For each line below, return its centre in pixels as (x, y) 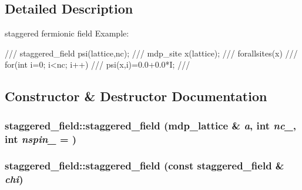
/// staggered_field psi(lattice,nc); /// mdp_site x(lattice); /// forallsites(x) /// (151, 53)
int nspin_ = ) (41, 139)
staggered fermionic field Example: (67, 33)
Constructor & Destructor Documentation (136, 96)
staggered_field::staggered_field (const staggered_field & (145, 166)
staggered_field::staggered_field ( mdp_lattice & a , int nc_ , (151, 125)
